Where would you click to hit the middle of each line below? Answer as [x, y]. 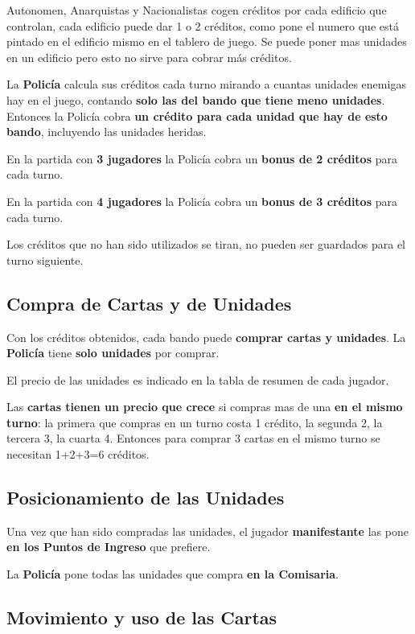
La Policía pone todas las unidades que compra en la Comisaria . [173, 574]
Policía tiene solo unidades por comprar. [113, 353]
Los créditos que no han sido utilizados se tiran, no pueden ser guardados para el [206, 244]
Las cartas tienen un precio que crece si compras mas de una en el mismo [205, 407]
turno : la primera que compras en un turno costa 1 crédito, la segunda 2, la [195, 422]
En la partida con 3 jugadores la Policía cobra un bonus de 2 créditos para [202, 158]
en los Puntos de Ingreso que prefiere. [109, 547]
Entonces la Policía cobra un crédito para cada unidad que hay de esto [197, 115]
